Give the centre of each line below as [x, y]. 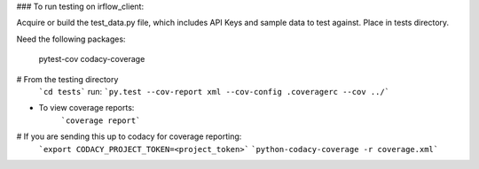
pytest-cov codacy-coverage [92, 59]
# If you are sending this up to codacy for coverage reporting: [129, 136]
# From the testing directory [67, 79]
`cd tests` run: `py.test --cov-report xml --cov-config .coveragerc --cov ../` [214, 91]
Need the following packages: [71, 39]
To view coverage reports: [86, 108]
